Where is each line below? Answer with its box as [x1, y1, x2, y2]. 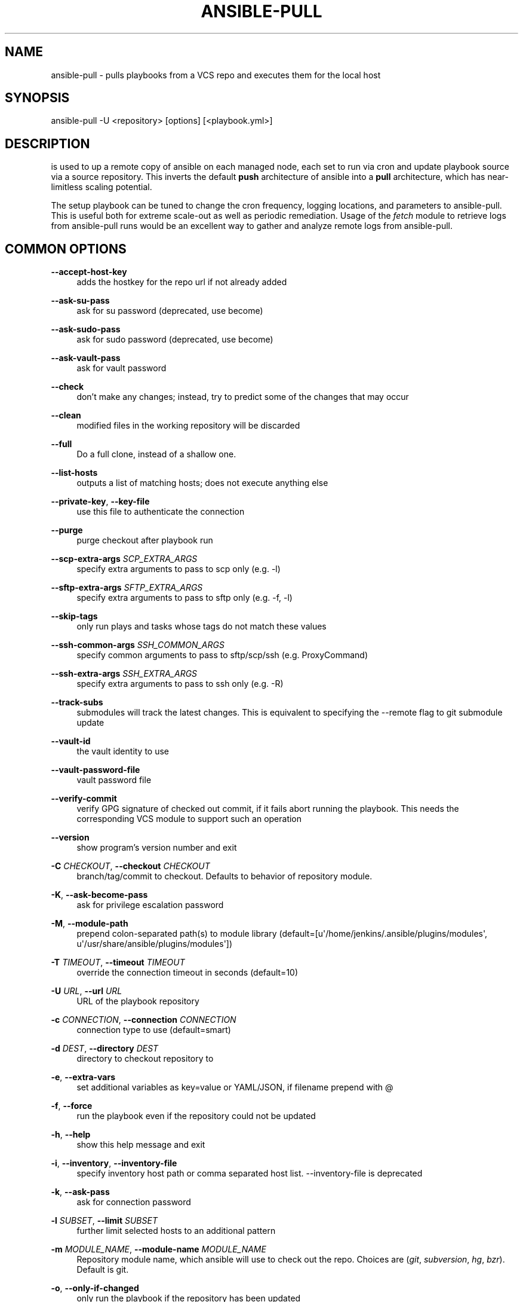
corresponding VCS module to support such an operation [76, 814, 302, 824]
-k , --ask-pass [51, 1187, 110, 1197]
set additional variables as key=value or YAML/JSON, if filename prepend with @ [76, 1082, 393, 1093]
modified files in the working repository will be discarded [76, 420, 300, 431]
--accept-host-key [51, 267, 127, 277]
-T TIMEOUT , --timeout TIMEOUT [51, 957, 185, 968]
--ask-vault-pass [51, 353, 121, 363]
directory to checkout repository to [76, 1053, 214, 1064]
